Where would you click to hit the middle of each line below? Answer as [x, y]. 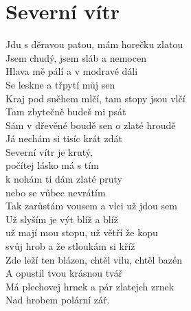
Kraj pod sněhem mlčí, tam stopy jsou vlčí [95, 98]
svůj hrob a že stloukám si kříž [70, 246]
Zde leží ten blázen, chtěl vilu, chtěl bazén [94, 259]
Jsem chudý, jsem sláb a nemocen [76, 57]
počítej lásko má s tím [52, 165]
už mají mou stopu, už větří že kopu [82, 232]
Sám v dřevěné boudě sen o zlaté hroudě [91, 125]
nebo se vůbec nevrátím [56, 192]
